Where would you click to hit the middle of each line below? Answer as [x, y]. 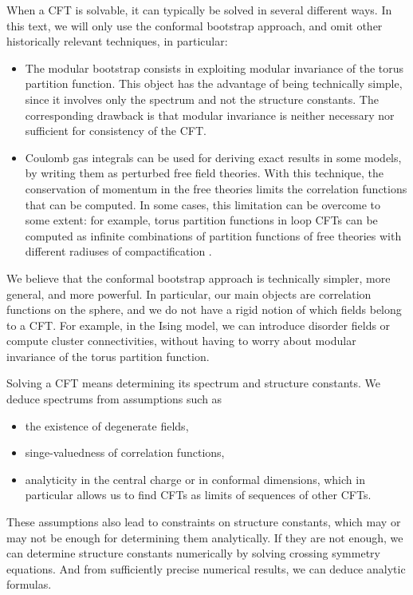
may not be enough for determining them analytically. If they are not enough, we [205, 537]
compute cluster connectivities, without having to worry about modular [181, 341]
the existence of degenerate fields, [107, 425]
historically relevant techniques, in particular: [117, 41]
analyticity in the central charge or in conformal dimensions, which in [195, 479]
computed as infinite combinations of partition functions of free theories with [213, 235]
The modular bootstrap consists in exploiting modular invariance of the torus [214, 67]
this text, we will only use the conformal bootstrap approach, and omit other [195, 25]
